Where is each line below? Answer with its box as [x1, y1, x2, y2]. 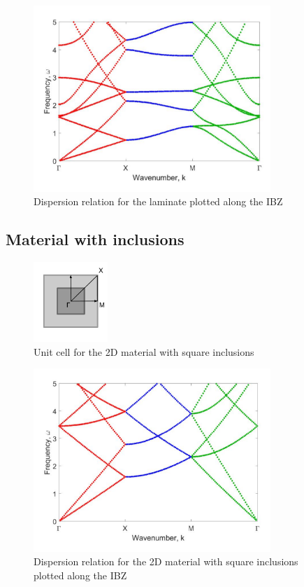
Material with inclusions [6, 228, 184, 250]
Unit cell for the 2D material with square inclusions [34, 344, 254, 359]
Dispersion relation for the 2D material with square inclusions [34, 554, 298, 569]
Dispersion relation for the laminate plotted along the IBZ [34, 194, 283, 209]
